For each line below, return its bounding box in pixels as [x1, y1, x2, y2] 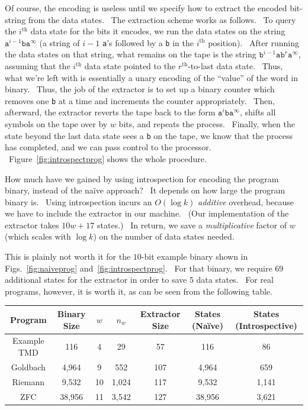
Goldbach [11, 360, 46, 373]
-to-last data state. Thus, [188, 60, 283, 72]
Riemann [12, 375, 45, 388]
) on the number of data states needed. [93, 230, 235, 243]
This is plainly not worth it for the [5, 250, 131, 263]
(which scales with [5, 230, 71, 243]
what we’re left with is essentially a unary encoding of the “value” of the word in [5, 71, 298, 83]
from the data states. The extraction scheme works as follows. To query [28, 13, 296, 25]
